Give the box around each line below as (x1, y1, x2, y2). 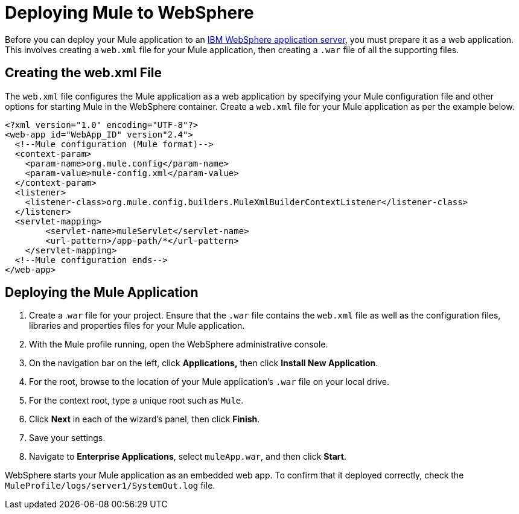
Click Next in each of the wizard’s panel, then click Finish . (29, 414, 260, 425)
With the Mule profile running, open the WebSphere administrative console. (29, 339, 328, 350)
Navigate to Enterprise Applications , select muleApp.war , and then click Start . (29, 451, 346, 462)
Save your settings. (29, 433, 106, 443)
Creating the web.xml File (5, 65, 162, 81)
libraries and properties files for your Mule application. (29, 320, 245, 331)
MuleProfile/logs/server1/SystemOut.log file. (5, 480, 215, 491)
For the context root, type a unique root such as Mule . (29, 395, 244, 406)
